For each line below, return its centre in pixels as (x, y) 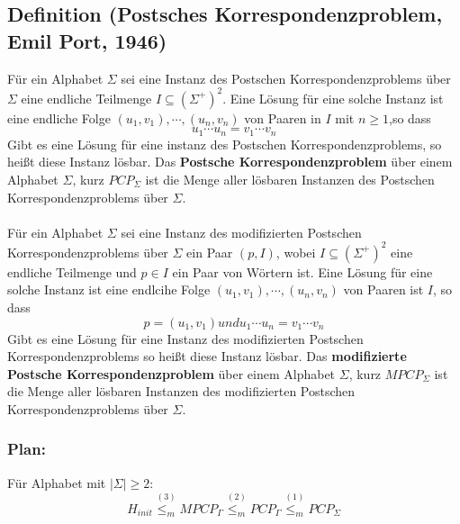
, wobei (296, 252)
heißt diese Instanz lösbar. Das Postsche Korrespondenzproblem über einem (230, 162)
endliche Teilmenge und (72, 271)
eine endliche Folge (59, 117)
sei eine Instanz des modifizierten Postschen (241, 232)
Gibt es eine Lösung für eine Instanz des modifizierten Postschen (185, 338)
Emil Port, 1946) (87, 40)
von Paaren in (283, 117)
